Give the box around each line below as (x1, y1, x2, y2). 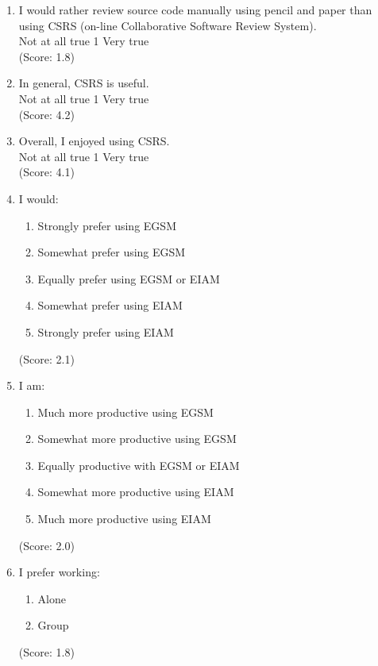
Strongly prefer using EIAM (37, 323, 174, 340)
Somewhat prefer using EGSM (37, 244, 186, 260)
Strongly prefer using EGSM (37, 217, 176, 233)
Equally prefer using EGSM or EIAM (37, 270, 220, 287)
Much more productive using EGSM (37, 403, 214, 420)
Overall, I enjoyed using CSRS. (18, 133, 170, 149)
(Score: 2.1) (18, 350, 75, 367)
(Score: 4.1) (18, 164, 75, 180)
